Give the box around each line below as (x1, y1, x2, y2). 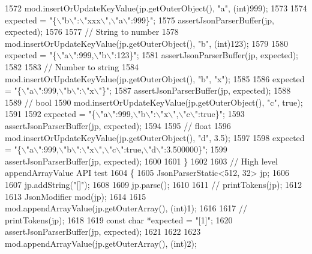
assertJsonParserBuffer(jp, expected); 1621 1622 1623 (5, 225, 201, 238)
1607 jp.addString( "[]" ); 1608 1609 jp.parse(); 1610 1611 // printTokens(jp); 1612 (5, 178, 302, 190)
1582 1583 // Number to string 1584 (5, 60, 139, 73)
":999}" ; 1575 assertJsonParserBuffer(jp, (127, 13, 274, 26)
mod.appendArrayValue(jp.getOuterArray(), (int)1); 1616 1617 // (5, 202, 247, 214)
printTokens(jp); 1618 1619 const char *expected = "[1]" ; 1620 (5, 213, 233, 226)
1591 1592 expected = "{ (5, 107, 96, 120)
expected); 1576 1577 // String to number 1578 (5, 25, 179, 38)
